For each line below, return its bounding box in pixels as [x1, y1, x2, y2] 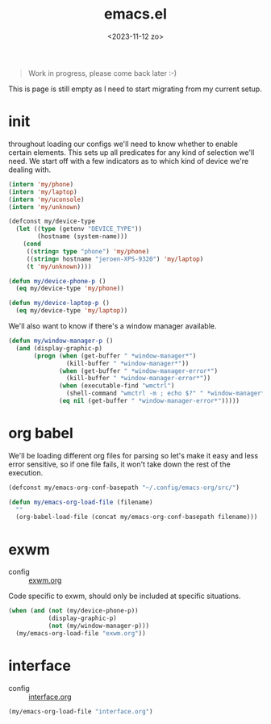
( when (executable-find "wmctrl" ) [59, 382, 175, 390]
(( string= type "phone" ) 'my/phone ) [26, 247, 150, 255]
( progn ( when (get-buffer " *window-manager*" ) [33, 352, 197, 360]
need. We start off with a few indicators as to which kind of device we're [8, 156, 248, 165]
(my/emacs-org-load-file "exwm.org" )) [15, 629, 147, 638]
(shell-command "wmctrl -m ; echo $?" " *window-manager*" [65, 389, 269, 398]
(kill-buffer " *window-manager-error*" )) [65, 375, 211, 383]
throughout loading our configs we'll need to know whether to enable [8, 139, 238, 149]
